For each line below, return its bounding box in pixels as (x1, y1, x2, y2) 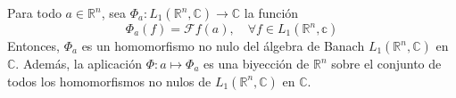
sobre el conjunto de (331, 54, 442, 72)
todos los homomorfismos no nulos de (7, 71, 211, 90)
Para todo (7, 4, 62, 21)
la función (244, 4, 299, 21)
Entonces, (7, 37, 60, 54)
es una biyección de (203, 54, 310, 72)
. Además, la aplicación (15, 54, 142, 72)
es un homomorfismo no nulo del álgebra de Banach (81, 37, 365, 54)
